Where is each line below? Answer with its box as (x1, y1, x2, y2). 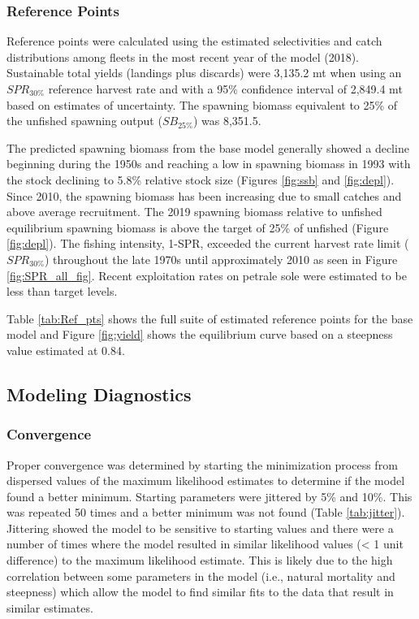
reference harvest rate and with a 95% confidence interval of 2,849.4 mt (48, 80, 403, 97)
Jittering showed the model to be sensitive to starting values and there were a (6, 519, 394, 536)
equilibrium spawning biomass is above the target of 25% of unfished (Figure (6, 219, 389, 236)
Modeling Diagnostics (6, 381, 192, 406)
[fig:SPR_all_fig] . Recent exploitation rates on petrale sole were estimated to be (6, 266, 407, 284)
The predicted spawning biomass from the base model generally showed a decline (6, 139, 409, 156)
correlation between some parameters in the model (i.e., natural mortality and (6, 567, 395, 584)
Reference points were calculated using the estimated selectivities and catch (6, 32, 382, 50)
